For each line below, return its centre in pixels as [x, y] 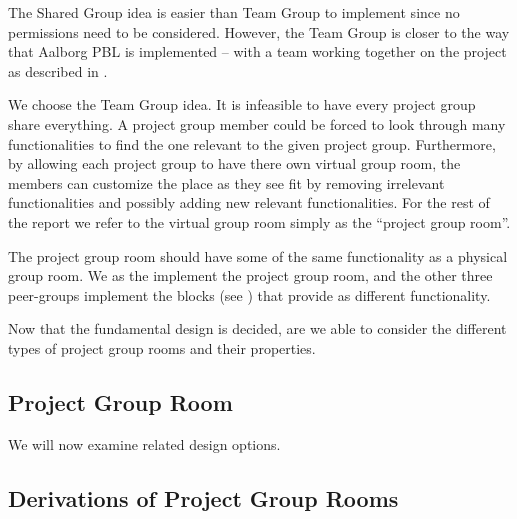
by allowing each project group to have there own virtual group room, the [234, 163]
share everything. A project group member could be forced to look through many [257, 123]
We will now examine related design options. [144, 443]
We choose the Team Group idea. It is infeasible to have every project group [242, 104]
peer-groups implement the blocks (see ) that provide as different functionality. [249, 294]
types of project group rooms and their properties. [162, 347]
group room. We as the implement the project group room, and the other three [250, 275]
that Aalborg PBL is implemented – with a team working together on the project [257, 51]
